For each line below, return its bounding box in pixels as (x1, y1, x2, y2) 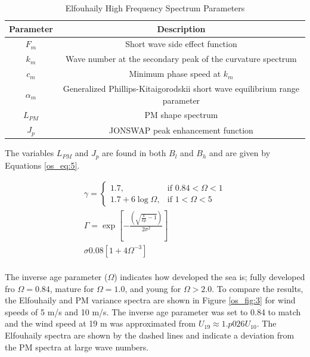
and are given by (209, 147, 271, 159)
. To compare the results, (212, 282, 303, 294)
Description (157, 22, 206, 35)
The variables (5, 147, 54, 159)
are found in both (102, 147, 166, 159)
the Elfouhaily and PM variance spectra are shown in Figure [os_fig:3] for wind (5, 294, 296, 306)
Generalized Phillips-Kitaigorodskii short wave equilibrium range (63, 82, 300, 94)
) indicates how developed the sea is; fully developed (114, 271, 305, 283)
